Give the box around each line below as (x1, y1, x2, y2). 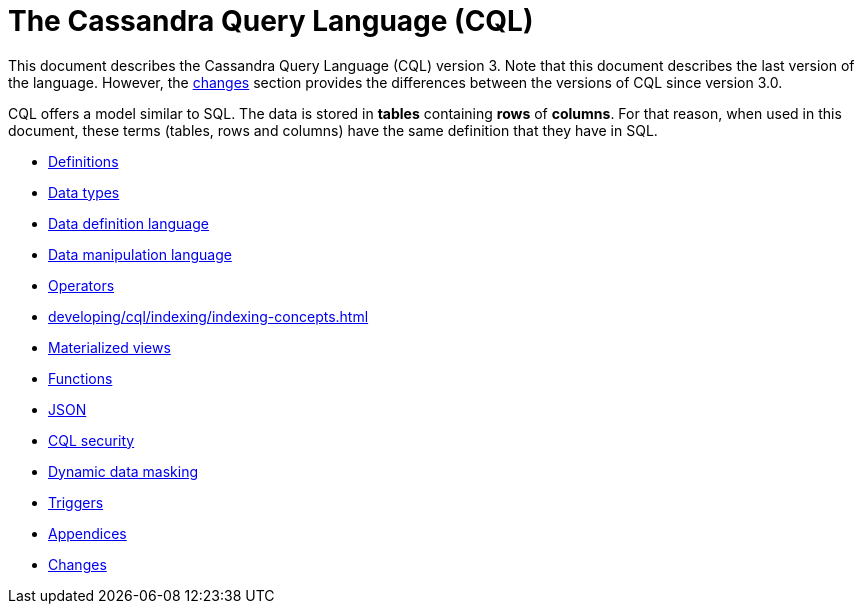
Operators (48, 276, 115, 294)
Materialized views (48, 338, 171, 356)
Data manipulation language (48, 245, 232, 263)
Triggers (48, 493, 104, 511)
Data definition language (48, 214, 209, 232)
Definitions (48, 152, 119, 170)
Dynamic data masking (48, 462, 199, 480)
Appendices (48, 524, 127, 542)
